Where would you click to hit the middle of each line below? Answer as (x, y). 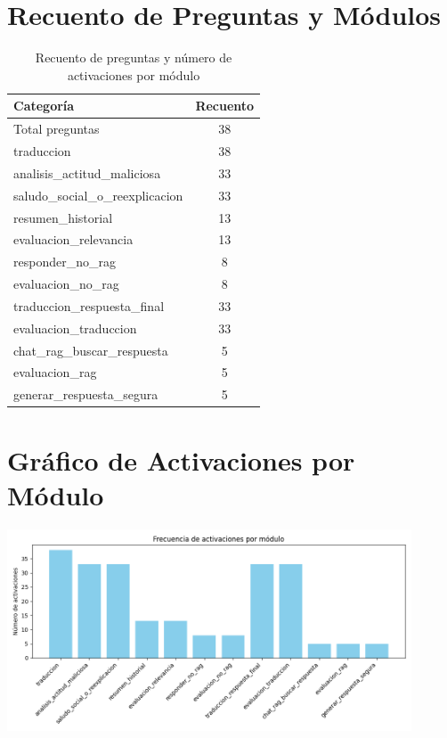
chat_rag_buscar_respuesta (91, 350)
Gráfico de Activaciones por (181, 459)
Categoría (44, 106)
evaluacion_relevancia (73, 239)
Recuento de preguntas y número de (134, 57)
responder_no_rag (65, 262)
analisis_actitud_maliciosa (87, 172)
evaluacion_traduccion (75, 328)
